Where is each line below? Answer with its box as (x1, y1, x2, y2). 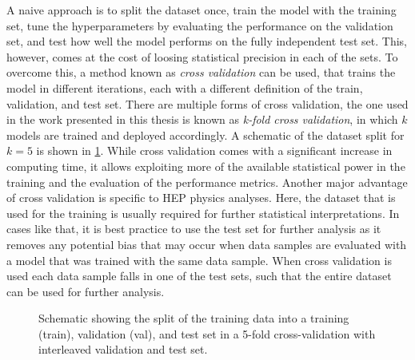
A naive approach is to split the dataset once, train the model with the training (6, 2, 397, 18)
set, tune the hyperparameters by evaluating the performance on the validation (6, 17, 393, 34)
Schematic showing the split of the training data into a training (38, 310, 349, 326)
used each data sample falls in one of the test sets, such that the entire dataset (6, 267, 392, 284)
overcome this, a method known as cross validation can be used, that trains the (6, 64, 396, 81)
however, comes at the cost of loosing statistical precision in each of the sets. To (6, 48, 398, 65)
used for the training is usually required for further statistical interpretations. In (6, 204, 400, 221)
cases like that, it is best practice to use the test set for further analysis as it (6, 220, 381, 237)
